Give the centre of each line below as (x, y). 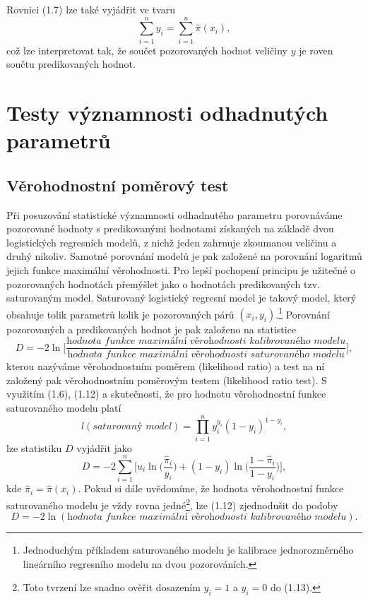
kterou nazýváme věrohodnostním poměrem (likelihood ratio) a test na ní (166, 366)
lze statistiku (34, 447)
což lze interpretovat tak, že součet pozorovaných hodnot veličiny (147, 50)
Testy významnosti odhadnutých (167, 113)
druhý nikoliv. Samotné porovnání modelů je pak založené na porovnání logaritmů (184, 256)
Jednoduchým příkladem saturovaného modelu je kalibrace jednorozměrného (188, 550)
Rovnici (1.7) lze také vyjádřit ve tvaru (91, 9)
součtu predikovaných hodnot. (71, 64)
